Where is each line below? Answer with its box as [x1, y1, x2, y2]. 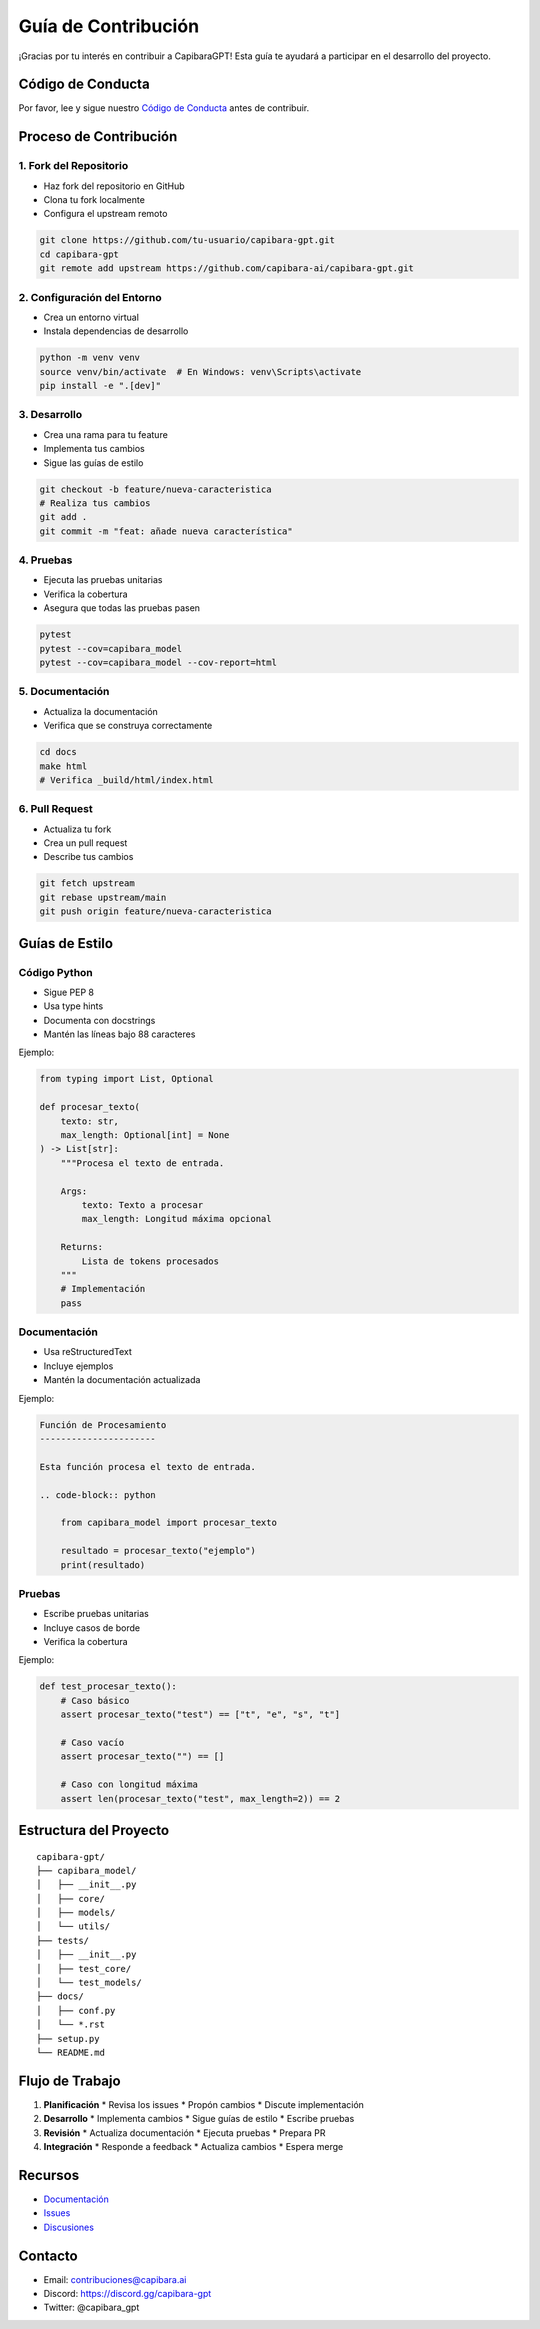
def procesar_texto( [39, 1101, 140, 1113]
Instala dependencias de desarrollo [43, 325, 189, 337]
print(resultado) [60, 1559, 146, 1570]
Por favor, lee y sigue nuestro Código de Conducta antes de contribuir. [18, 102, 310, 114]
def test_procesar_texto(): [39, 1681, 177, 1692]
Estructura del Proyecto [18, 1821, 170, 1839]
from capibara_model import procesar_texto [60, 1517, 277, 1529]
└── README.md [36, 2047, 105, 2058]
